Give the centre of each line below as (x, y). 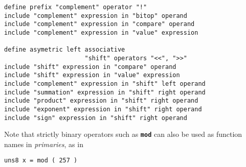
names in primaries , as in (44, 144)
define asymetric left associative (65, 50)
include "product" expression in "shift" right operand (101, 101)
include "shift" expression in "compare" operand (90, 67)
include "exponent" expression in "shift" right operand (103, 109)
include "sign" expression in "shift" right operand (96, 118)
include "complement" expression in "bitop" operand (96, 16)
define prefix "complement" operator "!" (76, 7)
